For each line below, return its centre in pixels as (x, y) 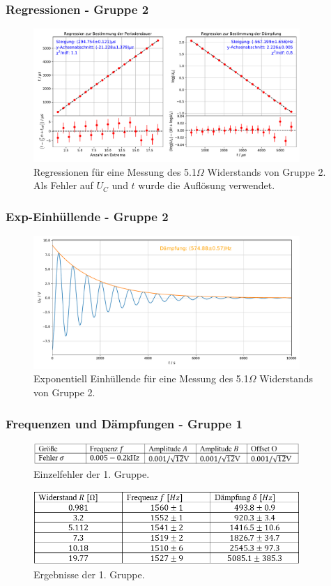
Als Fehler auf (63, 185)
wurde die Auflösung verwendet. (207, 185)
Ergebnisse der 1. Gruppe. (89, 574)
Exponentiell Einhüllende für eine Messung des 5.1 (141, 378)
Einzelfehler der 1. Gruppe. (92, 474)
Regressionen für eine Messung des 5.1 (115, 171)
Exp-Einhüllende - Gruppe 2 (87, 216)
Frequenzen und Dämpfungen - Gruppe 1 (124, 423)
